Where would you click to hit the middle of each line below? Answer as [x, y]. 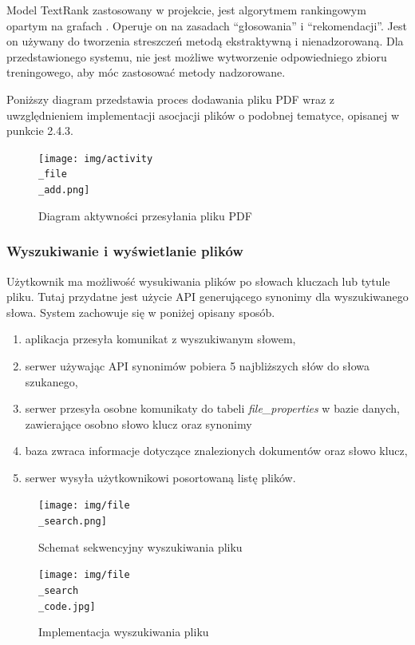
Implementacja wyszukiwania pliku [124, 632]
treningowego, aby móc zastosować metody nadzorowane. [146, 72]
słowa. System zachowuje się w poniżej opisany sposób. [141, 312]
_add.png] [64, 190]
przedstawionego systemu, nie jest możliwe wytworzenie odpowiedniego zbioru [197, 56]
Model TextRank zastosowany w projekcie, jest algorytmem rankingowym [186, 10]
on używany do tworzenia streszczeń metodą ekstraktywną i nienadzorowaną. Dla [205, 41]
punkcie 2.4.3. [40, 131]
